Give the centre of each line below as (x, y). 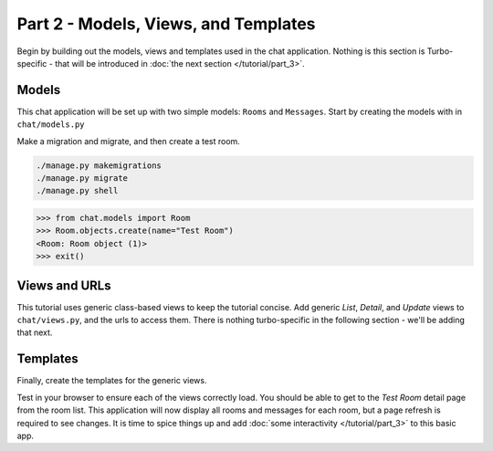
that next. (35, 332)
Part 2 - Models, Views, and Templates (166, 24)
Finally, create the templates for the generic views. (112, 381)
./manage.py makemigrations (99, 165)
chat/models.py (51, 125)
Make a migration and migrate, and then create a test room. (129, 141)
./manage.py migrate (82, 178)
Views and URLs (64, 285)
